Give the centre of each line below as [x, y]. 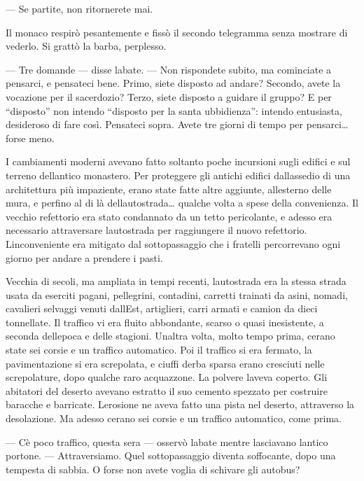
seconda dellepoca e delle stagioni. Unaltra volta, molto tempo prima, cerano [170, 336]
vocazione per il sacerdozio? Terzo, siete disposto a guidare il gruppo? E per [169, 96]
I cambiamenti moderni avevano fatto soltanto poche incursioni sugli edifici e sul [178, 161]
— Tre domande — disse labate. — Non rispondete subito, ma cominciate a [169, 69]
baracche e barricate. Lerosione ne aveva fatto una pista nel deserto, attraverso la [180, 404]
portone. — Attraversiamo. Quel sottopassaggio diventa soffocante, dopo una [171, 455]
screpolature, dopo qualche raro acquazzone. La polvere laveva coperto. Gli [167, 377]
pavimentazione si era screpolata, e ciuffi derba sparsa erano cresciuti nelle [165, 363]
